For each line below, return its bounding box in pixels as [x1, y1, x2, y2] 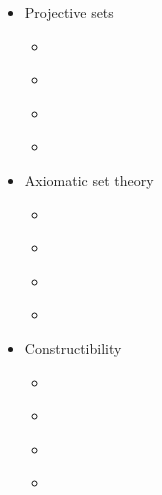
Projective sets [24, 2, 114, 22]
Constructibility [24, 337, 122, 358]
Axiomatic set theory [24, 169, 154, 190]
